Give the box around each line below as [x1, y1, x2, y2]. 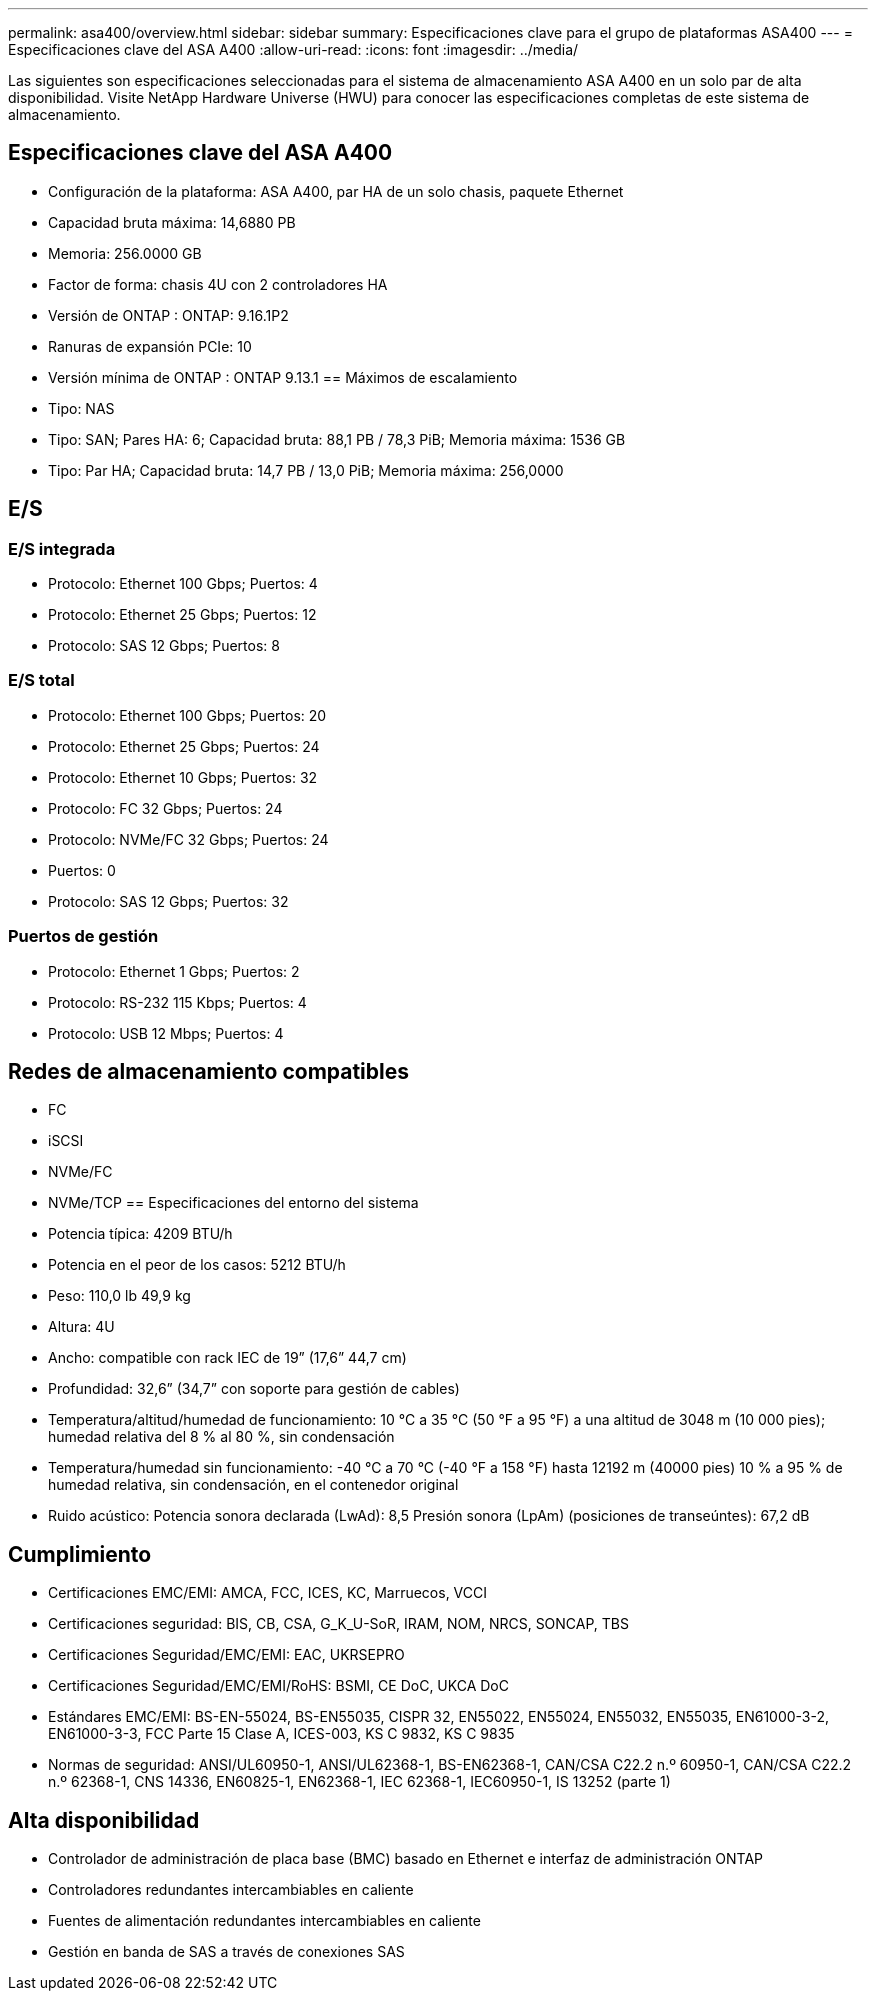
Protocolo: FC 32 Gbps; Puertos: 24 [48, 799, 283, 817]
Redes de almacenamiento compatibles [8, 1058, 410, 1084]
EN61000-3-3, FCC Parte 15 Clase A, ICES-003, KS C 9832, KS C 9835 [48, 1725, 515, 1743]
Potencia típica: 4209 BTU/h [48, 1225, 233, 1243]
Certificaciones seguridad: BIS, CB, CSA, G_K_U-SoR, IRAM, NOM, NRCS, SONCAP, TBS [48, 1615, 630, 1633]
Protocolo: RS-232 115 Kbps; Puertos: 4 [48, 993, 307, 1011]
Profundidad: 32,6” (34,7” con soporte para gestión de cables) [48, 1380, 460, 1398]
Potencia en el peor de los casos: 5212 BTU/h [48, 1256, 346, 1274]
